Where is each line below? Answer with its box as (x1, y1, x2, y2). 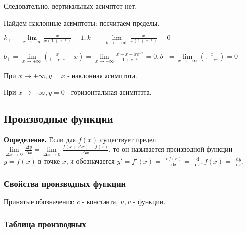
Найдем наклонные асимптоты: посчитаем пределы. (4, 17, 160, 28)
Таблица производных (4, 217, 86, 230)
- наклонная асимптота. (67, 70, 137, 80)
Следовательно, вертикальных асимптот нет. (4, 1, 137, 11)
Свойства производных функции (4, 177, 126, 189)
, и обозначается (66, 155, 115, 166)
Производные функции (4, 111, 113, 126)
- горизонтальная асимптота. (67, 86, 152, 97)
